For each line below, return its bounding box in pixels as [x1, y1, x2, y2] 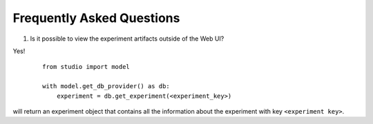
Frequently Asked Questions [12, 10, 180, 25]
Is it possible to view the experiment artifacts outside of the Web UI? [30, 34, 224, 43]
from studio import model [42, 63, 131, 71]
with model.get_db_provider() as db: [42, 83, 171, 90]
